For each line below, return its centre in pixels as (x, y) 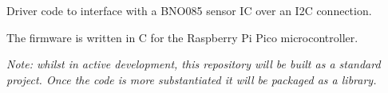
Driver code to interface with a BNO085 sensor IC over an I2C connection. (189, 10)
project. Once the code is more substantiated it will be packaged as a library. (192, 79)
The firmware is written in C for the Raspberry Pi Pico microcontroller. (182, 37)
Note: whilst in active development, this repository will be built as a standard (194, 64)
